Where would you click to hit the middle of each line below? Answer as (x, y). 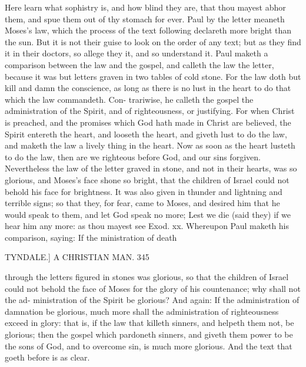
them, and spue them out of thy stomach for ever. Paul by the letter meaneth (145, 18)
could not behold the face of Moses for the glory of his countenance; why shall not (153, 288)
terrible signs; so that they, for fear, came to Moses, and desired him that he (142, 203)
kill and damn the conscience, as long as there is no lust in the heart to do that (148, 88)
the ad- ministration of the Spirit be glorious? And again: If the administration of (152, 300)
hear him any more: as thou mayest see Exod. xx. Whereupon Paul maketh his (147, 226)
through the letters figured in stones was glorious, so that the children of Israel (147, 277)
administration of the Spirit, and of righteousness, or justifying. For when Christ (150, 111)
